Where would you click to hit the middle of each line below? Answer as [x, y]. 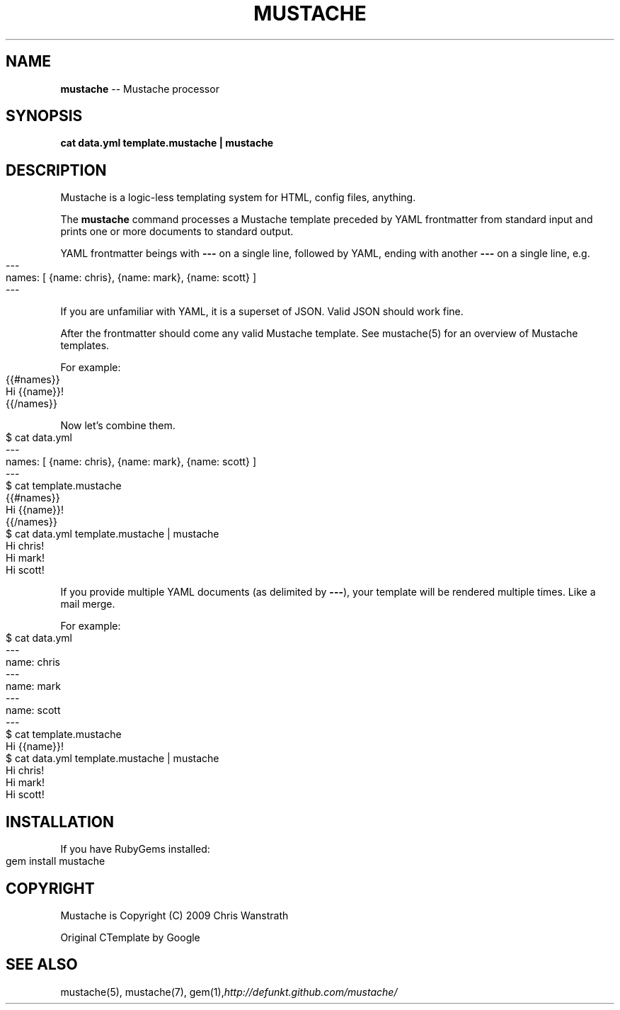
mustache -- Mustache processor [140, 89]
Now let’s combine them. [118, 426]
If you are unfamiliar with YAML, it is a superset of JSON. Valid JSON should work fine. [262, 312]
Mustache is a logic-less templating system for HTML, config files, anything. [238, 198]
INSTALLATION [60, 822]
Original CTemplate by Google [130, 937]
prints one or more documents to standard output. [177, 232]
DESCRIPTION [56, 170]
